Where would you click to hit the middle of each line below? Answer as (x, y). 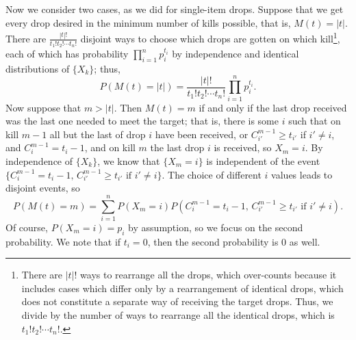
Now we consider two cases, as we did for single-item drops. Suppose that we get (175, 9)
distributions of (38, 68)
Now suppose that (43, 107)
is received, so (243, 147)
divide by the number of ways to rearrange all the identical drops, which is (178, 315)
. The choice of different (212, 174)
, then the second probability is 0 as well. (234, 241)
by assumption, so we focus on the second (216, 227)
